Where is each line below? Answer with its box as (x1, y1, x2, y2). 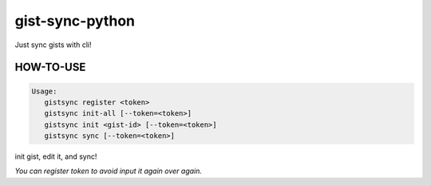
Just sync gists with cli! (14, 40, 92, 49)
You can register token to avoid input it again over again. (14, 166, 203, 176)
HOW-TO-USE (14, 61, 86, 74)
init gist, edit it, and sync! (14, 152, 97, 161)
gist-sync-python (14, 12, 136, 30)
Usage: (31, 86, 57, 96)
